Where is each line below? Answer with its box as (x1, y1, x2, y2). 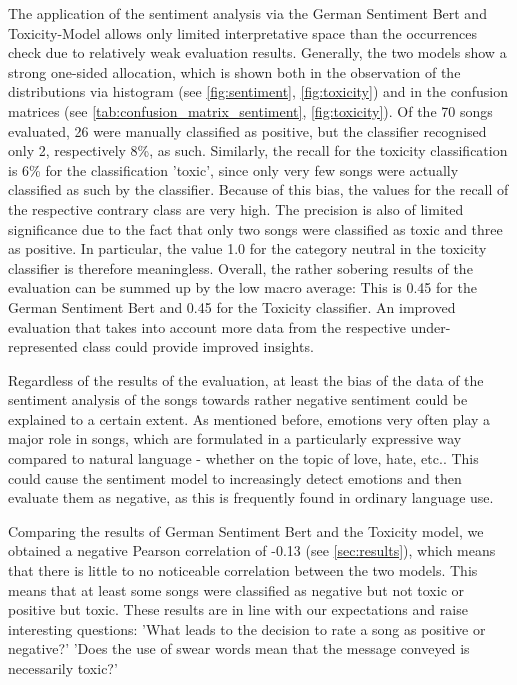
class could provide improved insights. (82, 336, 314, 357)
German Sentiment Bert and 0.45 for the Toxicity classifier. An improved (8, 296, 456, 317)
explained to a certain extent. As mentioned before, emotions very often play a (8, 408, 491, 429)
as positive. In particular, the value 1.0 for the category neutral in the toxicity (8, 238, 487, 259)
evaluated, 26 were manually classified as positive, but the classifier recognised (8, 120, 487, 141)
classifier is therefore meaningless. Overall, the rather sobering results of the (8, 257, 473, 278)
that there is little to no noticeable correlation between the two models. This (8, 560, 478, 581)
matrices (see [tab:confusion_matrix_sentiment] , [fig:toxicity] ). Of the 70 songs (8, 100, 493, 121)
